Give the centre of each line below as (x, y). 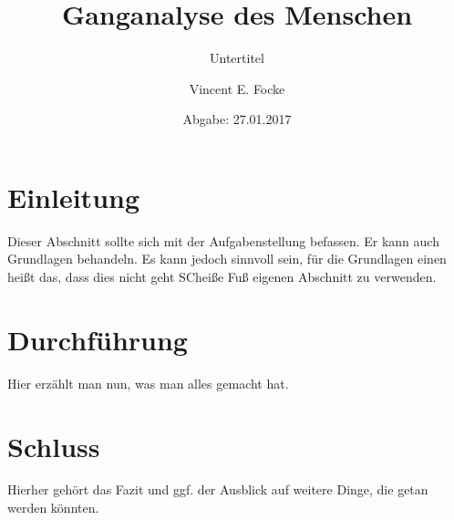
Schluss (54, 446)
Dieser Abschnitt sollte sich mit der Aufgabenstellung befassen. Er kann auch (223, 240)
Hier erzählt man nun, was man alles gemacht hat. (148, 383)
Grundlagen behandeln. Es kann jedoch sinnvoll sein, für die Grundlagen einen (227, 259)
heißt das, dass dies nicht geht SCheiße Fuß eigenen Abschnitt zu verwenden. (222, 277)
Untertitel (237, 58)
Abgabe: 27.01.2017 (237, 119)
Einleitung (74, 197)
